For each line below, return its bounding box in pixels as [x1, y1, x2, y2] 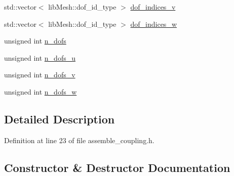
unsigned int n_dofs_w [4, 86, 77, 97]
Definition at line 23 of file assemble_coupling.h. [4, 135, 154, 145]
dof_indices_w [130, 18, 177, 29]
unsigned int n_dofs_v [4, 69, 75, 80]
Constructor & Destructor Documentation [4, 159, 230, 175]
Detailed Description [4, 111, 115, 126]
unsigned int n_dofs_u [4, 52, 75, 63]
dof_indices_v [130, 2, 176, 12]
